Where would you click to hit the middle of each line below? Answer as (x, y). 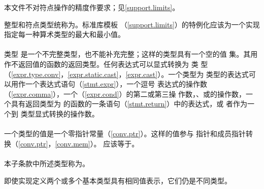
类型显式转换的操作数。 (60, 113)
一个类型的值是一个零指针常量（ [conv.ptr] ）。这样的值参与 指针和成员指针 (125, 134)
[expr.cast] (142, 74)
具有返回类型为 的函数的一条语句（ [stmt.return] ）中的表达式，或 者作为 (129, 104)
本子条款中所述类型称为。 (47, 163)
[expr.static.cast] (93, 74)
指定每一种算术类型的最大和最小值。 (64, 34)
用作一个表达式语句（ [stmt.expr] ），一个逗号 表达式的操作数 (109, 84)
